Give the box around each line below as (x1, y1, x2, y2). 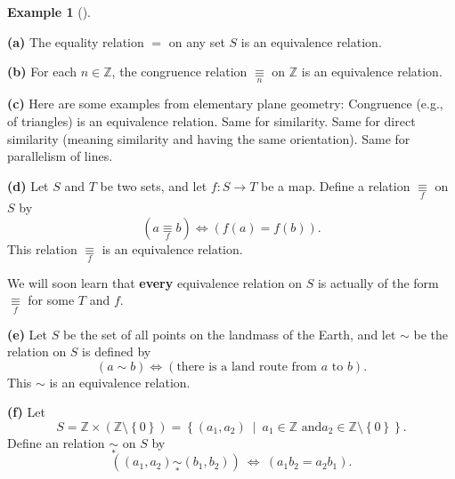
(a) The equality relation (7, 32, 144, 51)
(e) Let (7, 324, 47, 343)
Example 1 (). (7, 3, 91, 20)
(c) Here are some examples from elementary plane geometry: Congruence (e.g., (7, 94, 443, 113)
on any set (168, 32, 225, 51)
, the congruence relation (111, 62, 248, 81)
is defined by (82, 342, 151, 361)
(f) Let (7, 403, 45, 421)
